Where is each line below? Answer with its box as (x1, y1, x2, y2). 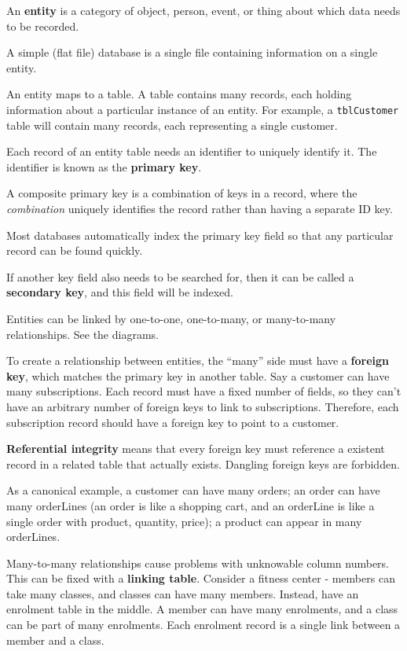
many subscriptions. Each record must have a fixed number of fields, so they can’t (6, 383, 401, 399)
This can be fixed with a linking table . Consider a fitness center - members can (6, 570, 395, 587)
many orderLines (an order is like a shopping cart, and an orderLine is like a (6, 497, 375, 513)
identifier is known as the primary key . (6, 158, 202, 175)
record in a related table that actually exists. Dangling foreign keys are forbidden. (6, 455, 400, 472)
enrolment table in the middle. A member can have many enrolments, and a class (6, 601, 398, 617)
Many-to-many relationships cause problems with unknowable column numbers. (6, 554, 390, 571)
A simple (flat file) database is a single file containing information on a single (6, 44, 378, 61)
